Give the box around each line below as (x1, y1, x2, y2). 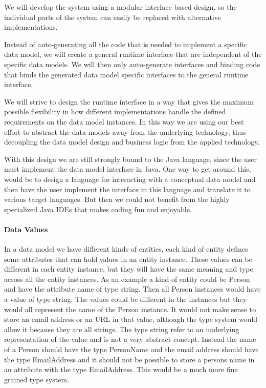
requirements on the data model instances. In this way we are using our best (4, 116, 244, 127)
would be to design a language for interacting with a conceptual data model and (4, 173, 256, 184)
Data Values (4, 223, 48, 234)
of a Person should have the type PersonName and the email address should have (4, 344, 259, 355)
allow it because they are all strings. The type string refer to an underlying (4, 323, 239, 334)
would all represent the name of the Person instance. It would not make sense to (4, 303, 256, 314)
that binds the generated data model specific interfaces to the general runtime (4, 69, 249, 79)
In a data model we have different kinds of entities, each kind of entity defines (4, 243, 248, 254)
